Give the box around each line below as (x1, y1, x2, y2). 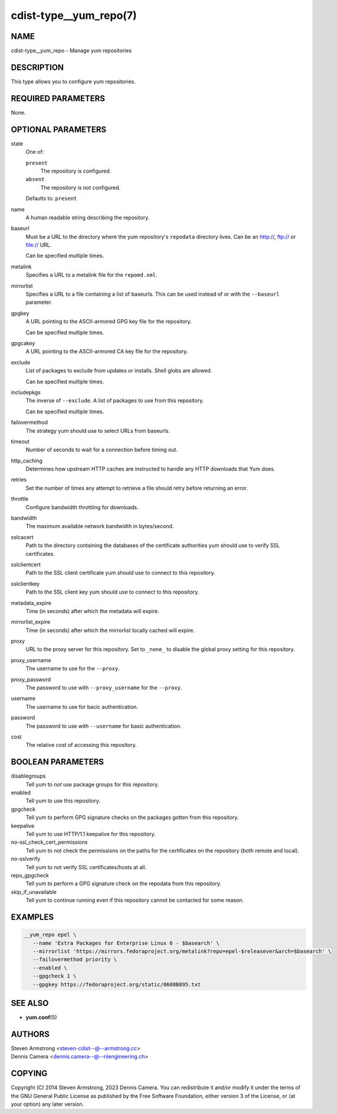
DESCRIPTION (11, 62, 64, 72)
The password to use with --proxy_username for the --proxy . (25, 684, 182, 691)
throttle (11, 496, 29, 503)
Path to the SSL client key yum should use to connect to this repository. (25, 588, 199, 595)
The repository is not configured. (40, 184, 121, 191)
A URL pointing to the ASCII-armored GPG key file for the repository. (25, 318, 192, 325)
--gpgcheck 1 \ (32, 973, 77, 980)
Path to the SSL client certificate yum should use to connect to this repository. (25, 569, 215, 577)
